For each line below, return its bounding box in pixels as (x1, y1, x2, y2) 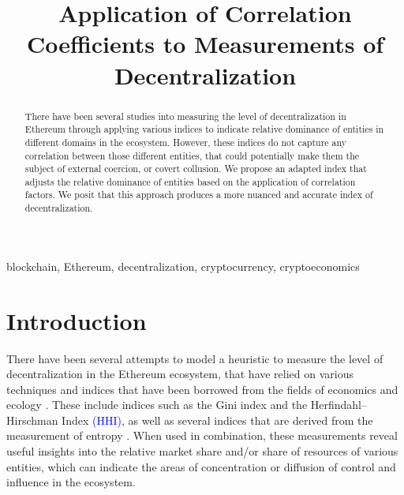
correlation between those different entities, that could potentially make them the (24, 148, 360, 162)
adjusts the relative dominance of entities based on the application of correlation (24, 174, 356, 188)
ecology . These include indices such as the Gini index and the (6, 396, 308, 413)
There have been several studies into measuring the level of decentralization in (24, 109, 346, 122)
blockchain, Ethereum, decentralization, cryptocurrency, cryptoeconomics (6, 257, 360, 274)
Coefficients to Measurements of (26, 28, 384, 60)
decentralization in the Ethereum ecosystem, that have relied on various (6, 366, 354, 382)
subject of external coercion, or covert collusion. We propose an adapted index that (24, 162, 367, 175)
